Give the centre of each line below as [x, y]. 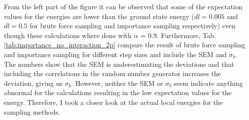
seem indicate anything [208, 83]
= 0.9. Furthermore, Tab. [178, 35]
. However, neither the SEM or [117, 83]
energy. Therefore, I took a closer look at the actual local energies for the [113, 102]
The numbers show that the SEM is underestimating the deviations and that [119, 64]
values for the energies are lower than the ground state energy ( [99, 16]
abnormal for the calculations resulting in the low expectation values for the [118, 92]
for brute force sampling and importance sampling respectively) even [133, 26]
